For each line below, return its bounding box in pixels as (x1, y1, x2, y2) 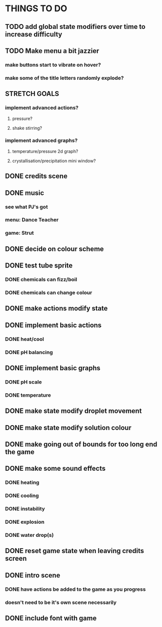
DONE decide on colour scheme (5, 244, 104, 253)
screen (5, 555, 27, 563)
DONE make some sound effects (5, 464, 106, 473)
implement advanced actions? (5, 104, 79, 111)
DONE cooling (5, 492, 39, 499)
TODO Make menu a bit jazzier (5, 47, 99, 55)
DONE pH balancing (5, 349, 53, 356)
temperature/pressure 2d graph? (12, 148, 78, 154)
